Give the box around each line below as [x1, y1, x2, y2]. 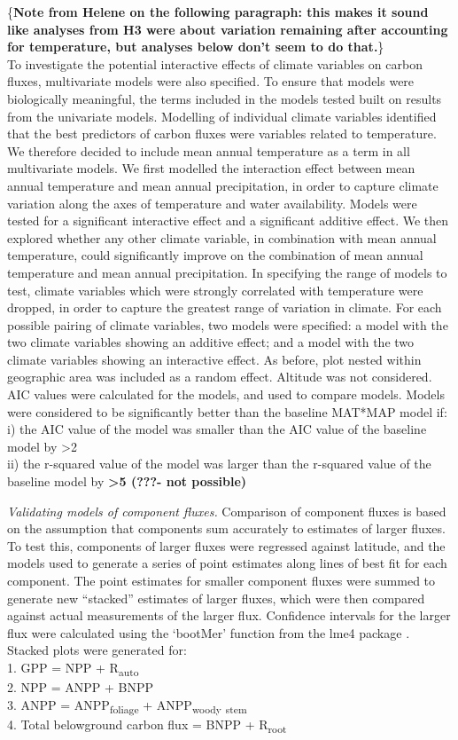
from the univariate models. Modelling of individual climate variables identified [7, 106, 437, 125]
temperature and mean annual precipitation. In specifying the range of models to [7, 263, 447, 281]
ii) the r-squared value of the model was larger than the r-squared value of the [7, 454, 431, 473]
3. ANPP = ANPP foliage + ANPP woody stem [7, 695, 247, 716]
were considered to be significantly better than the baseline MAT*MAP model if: [7, 402, 447, 421]
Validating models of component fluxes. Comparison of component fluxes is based [7, 501, 446, 520]
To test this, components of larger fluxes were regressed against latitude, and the [7, 536, 446, 555]
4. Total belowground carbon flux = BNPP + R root [7, 714, 287, 736]
